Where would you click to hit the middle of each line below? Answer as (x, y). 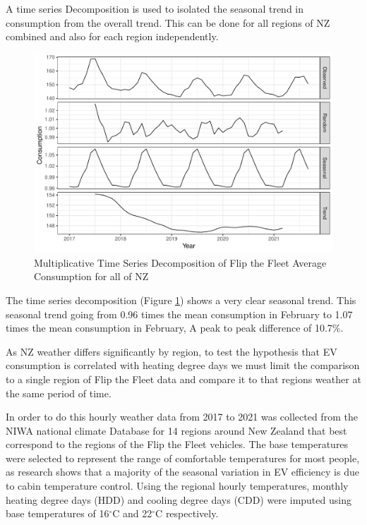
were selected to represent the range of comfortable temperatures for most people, (183, 458)
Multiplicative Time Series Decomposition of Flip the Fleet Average (180, 262)
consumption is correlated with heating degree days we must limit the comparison (183, 365)
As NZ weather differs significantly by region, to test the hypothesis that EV (172, 351)
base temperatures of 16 (58, 513)
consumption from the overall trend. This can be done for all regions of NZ (168, 22)
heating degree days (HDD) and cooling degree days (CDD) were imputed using (179, 499)
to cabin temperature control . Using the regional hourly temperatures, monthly (177, 486)
